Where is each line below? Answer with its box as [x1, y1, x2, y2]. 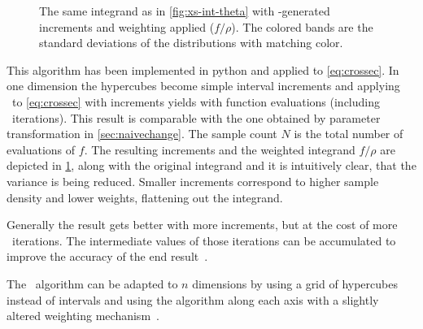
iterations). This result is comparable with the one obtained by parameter [11, 109, 381, 126]
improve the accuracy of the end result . [7, 248, 208, 265]
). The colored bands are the [231, 18, 373, 35]
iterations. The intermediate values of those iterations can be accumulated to [11, 232, 396, 249]
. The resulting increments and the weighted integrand [84, 141, 355, 158]
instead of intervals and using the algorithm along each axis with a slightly [7, 291, 379, 308]
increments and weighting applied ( [39, 18, 215, 35]
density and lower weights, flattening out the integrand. [7, 188, 283, 206]
